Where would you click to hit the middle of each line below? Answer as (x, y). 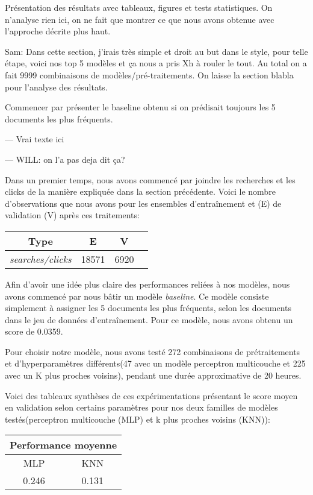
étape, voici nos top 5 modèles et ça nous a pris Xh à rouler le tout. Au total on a (156, 63)
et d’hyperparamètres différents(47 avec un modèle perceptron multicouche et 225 (155, 363)
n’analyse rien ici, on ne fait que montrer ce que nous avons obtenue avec (140, 19)
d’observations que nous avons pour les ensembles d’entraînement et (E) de (143, 203)
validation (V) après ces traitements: (72, 215)
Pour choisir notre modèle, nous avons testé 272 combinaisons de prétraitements (153, 351)
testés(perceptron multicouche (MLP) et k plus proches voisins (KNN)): (138, 419)
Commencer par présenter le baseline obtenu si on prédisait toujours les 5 (140, 107)
